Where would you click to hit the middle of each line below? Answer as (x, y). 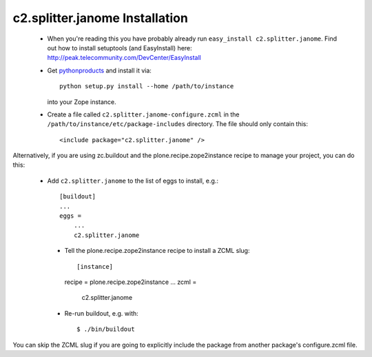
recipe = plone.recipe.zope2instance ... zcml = (131, 282)
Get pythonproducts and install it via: (99, 70)
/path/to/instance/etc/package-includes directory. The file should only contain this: (178, 124)
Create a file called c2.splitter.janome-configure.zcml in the (143, 114)
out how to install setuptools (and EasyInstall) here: (120, 48)
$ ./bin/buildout (106, 329)
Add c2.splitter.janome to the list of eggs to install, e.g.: (133, 181)
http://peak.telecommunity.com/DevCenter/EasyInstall (124, 58)
